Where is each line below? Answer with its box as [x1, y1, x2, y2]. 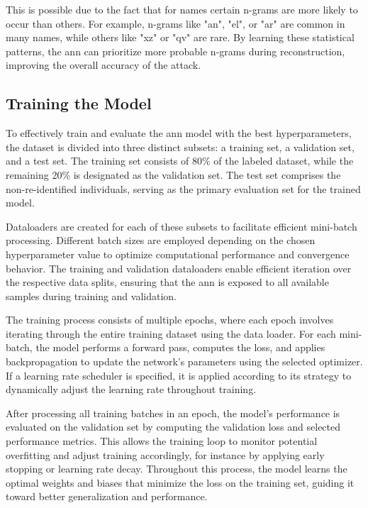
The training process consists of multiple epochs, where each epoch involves [6, 312, 334, 327]
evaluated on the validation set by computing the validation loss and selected [6, 419, 341, 434]
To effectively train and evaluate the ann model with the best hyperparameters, [6, 126, 352, 140]
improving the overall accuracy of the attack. [6, 57, 201, 72]
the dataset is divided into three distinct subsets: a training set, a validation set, [6, 139, 355, 154]
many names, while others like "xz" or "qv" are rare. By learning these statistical [6, 30, 355, 45]
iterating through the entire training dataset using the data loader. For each [6, 326, 336, 341]
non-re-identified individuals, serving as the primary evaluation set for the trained [6, 181, 361, 196]
